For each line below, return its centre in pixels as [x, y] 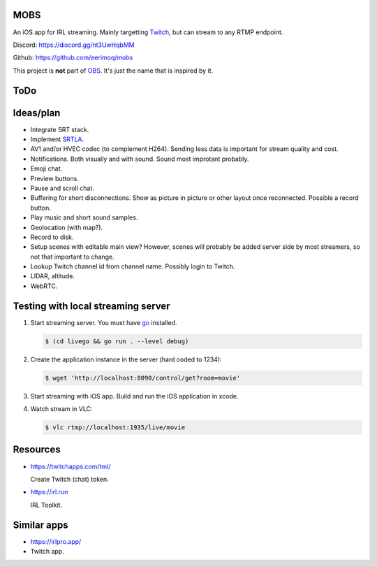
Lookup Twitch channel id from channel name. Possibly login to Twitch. [133, 266]
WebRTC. [44, 286]
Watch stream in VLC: [62, 409]
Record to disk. [52, 237]
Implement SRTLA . [57, 139]
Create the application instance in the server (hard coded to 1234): [126, 359]
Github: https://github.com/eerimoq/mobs [73, 58]
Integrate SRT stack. [60, 129]
